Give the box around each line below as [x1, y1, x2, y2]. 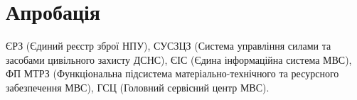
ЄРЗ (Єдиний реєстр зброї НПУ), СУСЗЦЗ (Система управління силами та [6, 38, 331, 53]
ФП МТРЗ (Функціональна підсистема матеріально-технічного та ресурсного [6, 66, 339, 81]
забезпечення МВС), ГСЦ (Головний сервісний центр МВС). [6, 79, 270, 94]
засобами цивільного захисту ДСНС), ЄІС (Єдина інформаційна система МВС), [6, 52, 352, 67]
